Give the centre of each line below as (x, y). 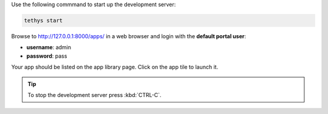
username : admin (49, 47)
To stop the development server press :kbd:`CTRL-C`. (94, 95)
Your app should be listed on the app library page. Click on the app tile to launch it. (115, 67)
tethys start (43, 20)
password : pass (47, 56)
